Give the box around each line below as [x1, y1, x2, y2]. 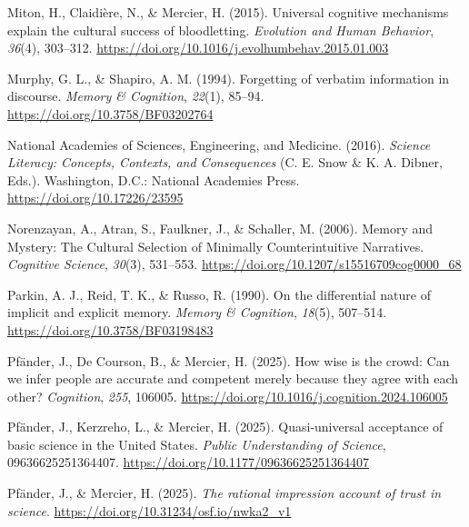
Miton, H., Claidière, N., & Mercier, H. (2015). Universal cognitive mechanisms [7, 3, 449, 21]
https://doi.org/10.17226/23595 [7, 188, 184, 207]
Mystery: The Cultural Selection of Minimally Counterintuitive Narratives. [7, 236, 424, 255]
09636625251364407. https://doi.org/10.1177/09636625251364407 [7, 452, 369, 472]
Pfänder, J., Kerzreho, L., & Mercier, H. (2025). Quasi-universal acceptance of [7, 417, 444, 436]
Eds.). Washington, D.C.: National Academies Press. [7, 170, 300, 189]
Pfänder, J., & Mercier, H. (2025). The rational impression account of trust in [7, 483, 442, 502]
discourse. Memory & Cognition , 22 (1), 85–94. [7, 86, 264, 105]
